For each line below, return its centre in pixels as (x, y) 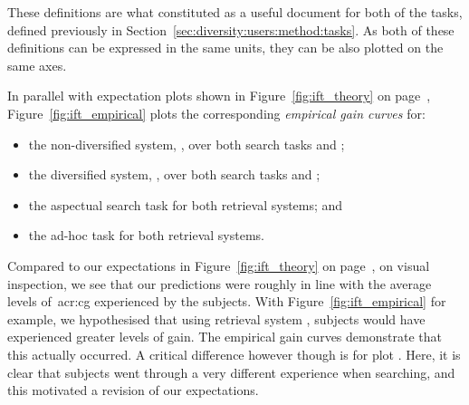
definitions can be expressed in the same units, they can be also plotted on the (225, 48)
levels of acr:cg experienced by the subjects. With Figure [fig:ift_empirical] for (227, 301)
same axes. (37, 65)
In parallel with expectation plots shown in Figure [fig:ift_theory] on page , (219, 96)
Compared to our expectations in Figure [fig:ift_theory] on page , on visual (219, 265)
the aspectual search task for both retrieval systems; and (186, 204)
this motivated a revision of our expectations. (133, 390)
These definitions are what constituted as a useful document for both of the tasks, (235, 12)
